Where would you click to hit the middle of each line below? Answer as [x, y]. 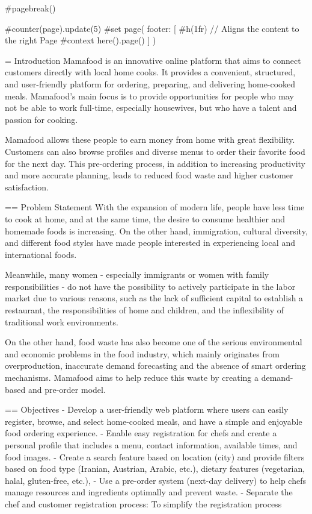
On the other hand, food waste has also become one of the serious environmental [154, 342]
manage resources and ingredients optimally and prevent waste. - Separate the [149, 492]
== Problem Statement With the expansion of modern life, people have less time [155, 207]
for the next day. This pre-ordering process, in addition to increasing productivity [155, 163]
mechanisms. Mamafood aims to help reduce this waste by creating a [132, 378]
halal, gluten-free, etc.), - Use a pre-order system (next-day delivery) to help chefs [155, 480]
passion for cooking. [41, 119]
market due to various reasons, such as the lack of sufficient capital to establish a [154, 298]
